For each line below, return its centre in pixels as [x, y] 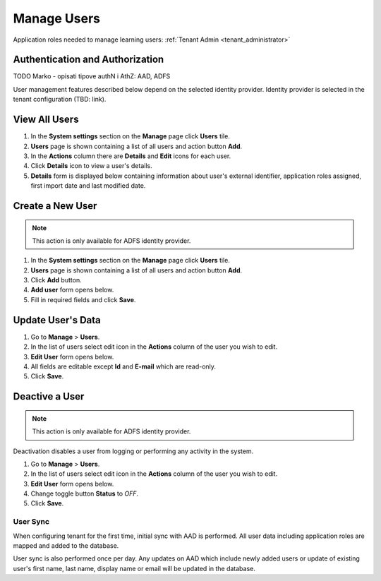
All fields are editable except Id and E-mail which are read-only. [123, 366]
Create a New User [55, 206]
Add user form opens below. [72, 290]
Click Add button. [56, 280]
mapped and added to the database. [66, 545]
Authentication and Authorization [89, 60]
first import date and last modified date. [88, 186]
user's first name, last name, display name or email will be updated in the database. [134, 568]
